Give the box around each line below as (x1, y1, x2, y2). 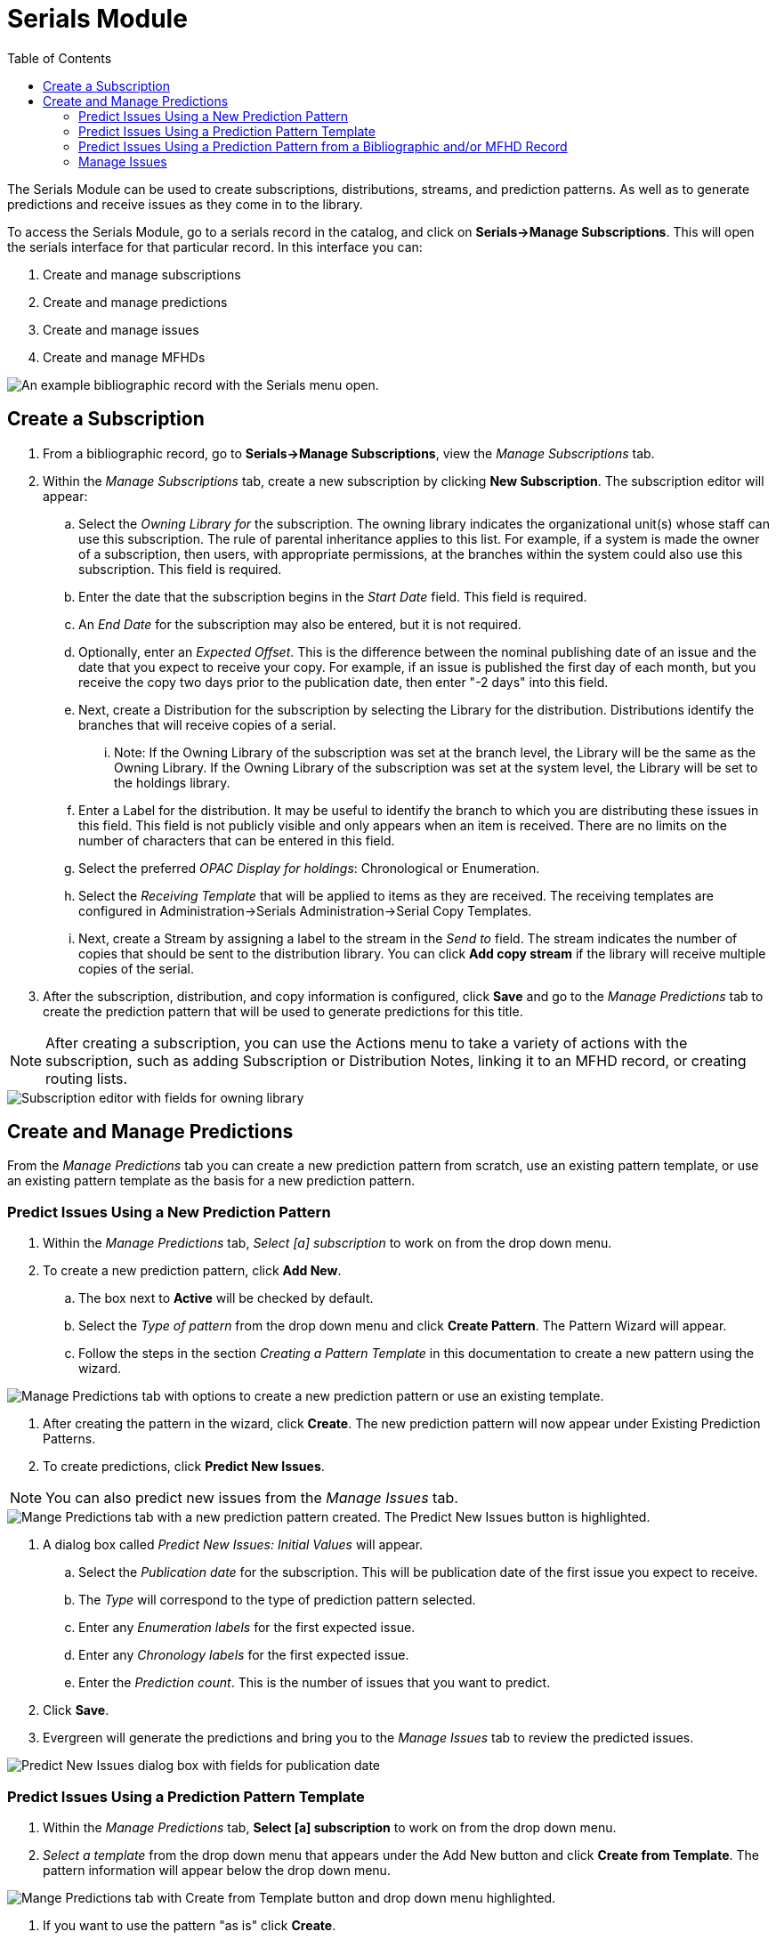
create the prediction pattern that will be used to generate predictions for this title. (43, 1003, 523, 1019)
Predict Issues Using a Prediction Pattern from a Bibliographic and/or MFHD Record (78, 138, 568, 154)
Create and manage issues (43, 321, 199, 337)
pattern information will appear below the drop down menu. (43, 1862, 391, 1878)
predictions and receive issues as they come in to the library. (7, 196, 363, 212)
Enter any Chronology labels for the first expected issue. (78, 1647, 409, 1663)
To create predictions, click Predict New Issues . (43, 1459, 325, 1475)
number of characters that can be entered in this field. (78, 832, 395, 848)
